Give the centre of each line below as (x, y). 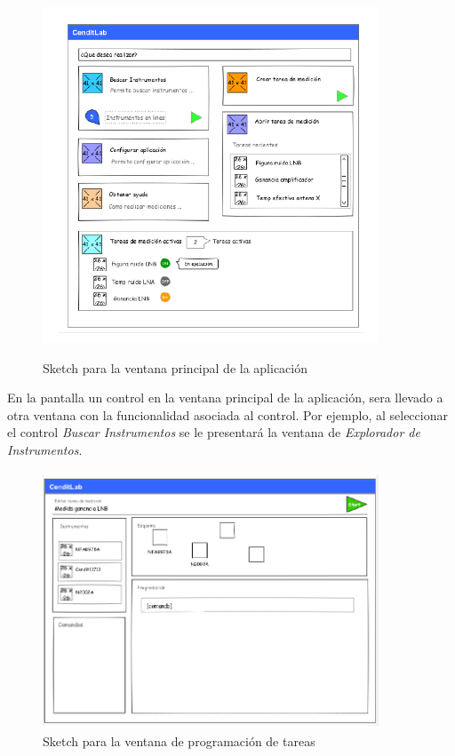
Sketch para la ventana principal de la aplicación (175, 367)
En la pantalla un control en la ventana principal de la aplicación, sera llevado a (225, 398)
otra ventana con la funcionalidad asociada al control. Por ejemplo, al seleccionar (227, 414)
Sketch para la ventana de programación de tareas (179, 741)
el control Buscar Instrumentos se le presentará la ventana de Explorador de (214, 432)
